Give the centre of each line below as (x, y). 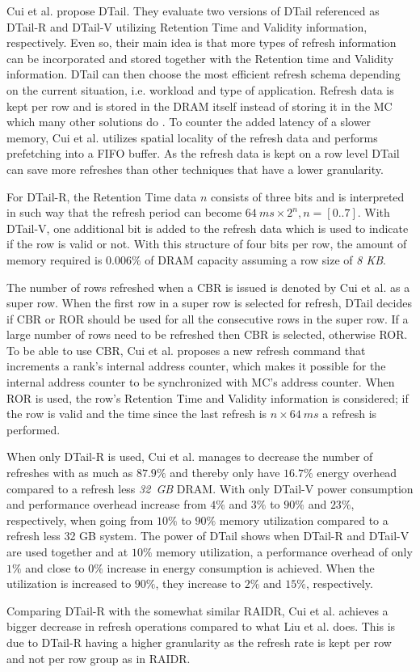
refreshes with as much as (70, 473)
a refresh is (350, 414)
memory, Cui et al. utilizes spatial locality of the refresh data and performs (192, 137)
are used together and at (67, 552)
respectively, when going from (80, 520)
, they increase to (198, 583)
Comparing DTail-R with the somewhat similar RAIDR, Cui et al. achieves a (197, 610)
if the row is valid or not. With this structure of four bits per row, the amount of (207, 244)
